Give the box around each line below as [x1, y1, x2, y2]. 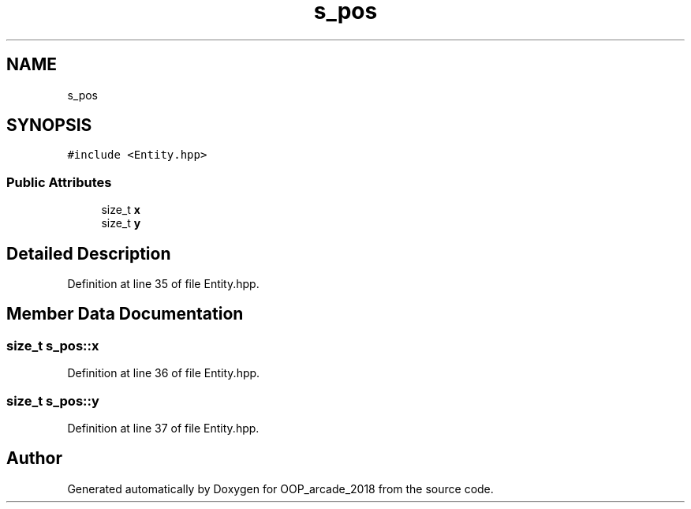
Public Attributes [6, 174, 112, 190]
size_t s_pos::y [6, 392, 99, 409]
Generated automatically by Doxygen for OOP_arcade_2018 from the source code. [67, 481, 494, 496]
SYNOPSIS [6, 115, 92, 136]
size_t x [101, 203, 140, 217]
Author [6, 448, 62, 469]
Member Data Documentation [6, 304, 244, 324]
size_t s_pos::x [6, 337, 99, 354]
